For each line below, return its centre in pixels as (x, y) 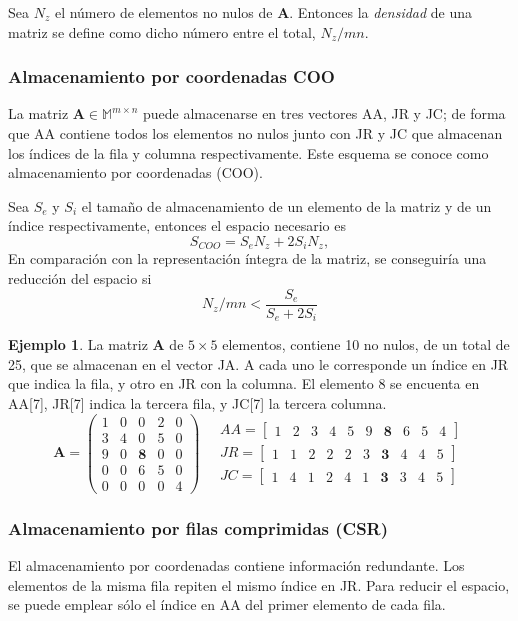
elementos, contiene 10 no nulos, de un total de (366, 344)
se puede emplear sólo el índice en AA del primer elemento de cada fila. (227, 604)
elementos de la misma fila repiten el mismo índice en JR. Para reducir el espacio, (259, 584)
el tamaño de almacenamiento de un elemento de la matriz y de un (286, 205)
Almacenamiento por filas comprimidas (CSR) (198, 527)
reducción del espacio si (80, 278)
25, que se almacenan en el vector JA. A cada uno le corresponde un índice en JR (258, 363)
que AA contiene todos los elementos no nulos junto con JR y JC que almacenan (255, 133)
